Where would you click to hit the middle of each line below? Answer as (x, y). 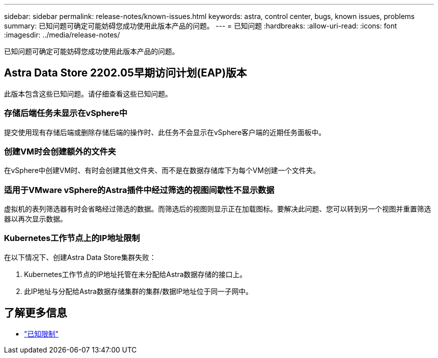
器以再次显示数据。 (35, 219)
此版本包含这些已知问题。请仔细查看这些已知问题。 (88, 93)
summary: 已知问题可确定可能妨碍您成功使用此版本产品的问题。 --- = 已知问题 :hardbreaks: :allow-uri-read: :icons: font (200, 26)
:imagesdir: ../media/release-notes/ (62, 35)
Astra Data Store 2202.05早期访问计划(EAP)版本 (125, 73)
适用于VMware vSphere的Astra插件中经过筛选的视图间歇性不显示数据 (139, 190)
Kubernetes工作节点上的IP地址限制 (72, 238)
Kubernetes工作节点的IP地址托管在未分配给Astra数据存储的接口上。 (135, 274)
